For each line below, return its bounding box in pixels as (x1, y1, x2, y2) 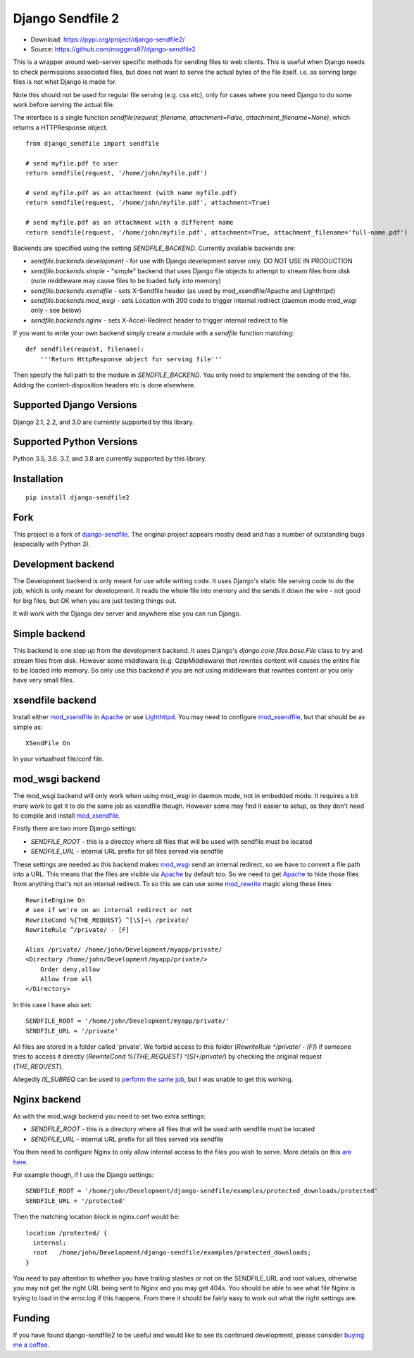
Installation (13, 473, 63, 485)
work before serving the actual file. (13, 100, 115, 108)
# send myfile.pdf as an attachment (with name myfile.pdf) (25, 189, 237, 197)
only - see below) (30, 306, 82, 315)
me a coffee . (13, 1340, 50, 1349)
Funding (13, 1312, 51, 1324)
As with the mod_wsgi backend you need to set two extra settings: (13, 1111, 206, 1120)
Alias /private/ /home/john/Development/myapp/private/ (25, 945, 222, 954)
